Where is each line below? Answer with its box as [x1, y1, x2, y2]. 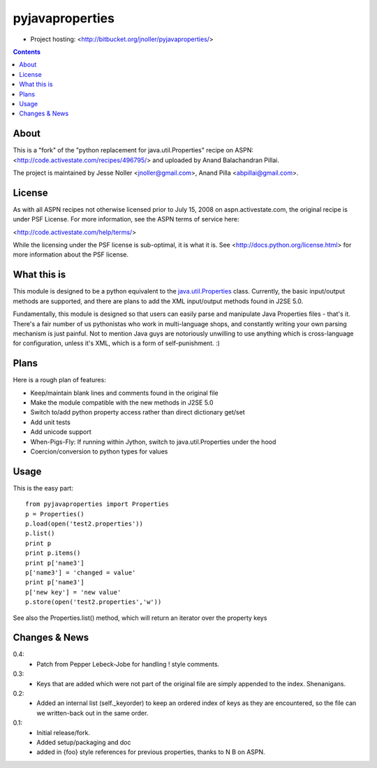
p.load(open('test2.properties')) [25, 520, 143, 528]
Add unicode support [30, 428, 92, 436]
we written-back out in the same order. [36, 709, 149, 717]
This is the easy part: [13, 484, 73, 492]
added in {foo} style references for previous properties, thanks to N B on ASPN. [36, 748, 265, 756]
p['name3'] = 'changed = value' [25, 568, 136, 577]
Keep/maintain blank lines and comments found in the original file [30, 389, 219, 397]
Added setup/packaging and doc [36, 738, 131, 746]
